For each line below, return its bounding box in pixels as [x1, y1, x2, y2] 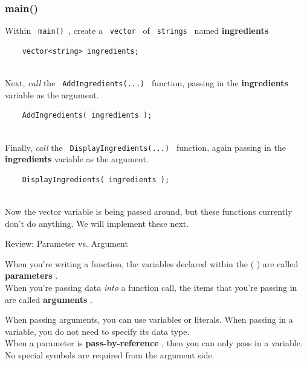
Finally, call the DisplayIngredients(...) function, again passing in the [5, 141, 286, 153]
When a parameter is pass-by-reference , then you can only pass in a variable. [5, 337, 303, 349]
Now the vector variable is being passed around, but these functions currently [5, 205, 292, 217]
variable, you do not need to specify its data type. [5, 325, 190, 337]
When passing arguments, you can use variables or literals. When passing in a [5, 313, 293, 326]
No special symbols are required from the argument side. [5, 348, 215, 361]
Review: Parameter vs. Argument [5, 237, 128, 250]
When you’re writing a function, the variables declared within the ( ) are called [5, 257, 299, 270]
